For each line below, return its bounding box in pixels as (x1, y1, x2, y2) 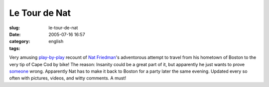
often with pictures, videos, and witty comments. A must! (9, 75, 127, 81)
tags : (9, 45, 20, 51)
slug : (9, 25, 20, 31)
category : (9, 39, 30, 44)
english (48, 39, 64, 44)
